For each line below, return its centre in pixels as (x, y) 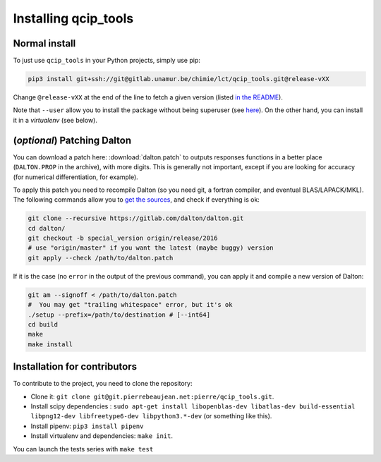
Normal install (44, 43)
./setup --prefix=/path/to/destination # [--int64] (119, 315)
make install (50, 344)
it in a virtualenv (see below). (55, 120)
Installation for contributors (75, 367)
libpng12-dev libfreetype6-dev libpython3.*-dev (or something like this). (151, 416)
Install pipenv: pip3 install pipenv (87, 426)
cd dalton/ (47, 228)
